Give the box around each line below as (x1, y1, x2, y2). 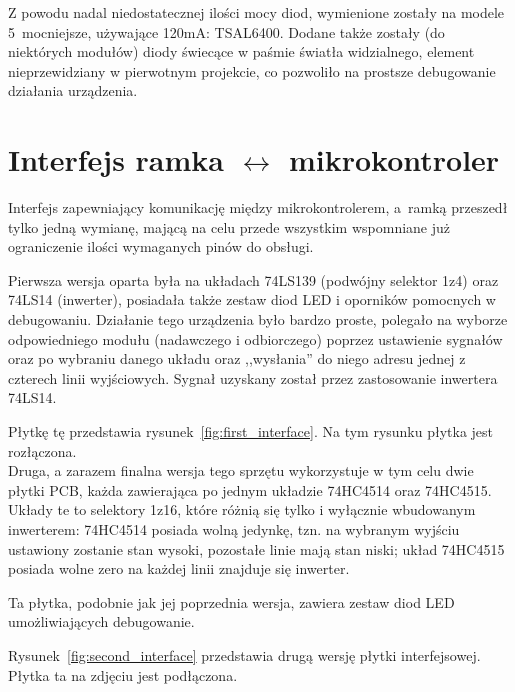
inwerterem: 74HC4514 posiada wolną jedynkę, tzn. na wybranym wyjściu (8, 519, 460, 539)
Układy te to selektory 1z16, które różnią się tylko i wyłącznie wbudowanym (8, 499, 476, 520)
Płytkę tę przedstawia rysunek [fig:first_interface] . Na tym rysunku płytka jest (8, 421, 494, 442)
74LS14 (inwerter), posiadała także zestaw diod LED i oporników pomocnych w (8, 289, 496, 310)
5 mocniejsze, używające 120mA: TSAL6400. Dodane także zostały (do (8, 21, 445, 42)
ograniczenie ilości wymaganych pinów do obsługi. (8, 236, 314, 257)
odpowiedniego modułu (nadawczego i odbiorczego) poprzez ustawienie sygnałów (8, 328, 503, 349)
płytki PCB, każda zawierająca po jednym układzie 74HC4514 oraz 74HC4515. (8, 479, 492, 500)
